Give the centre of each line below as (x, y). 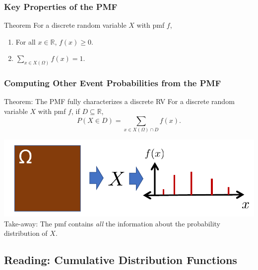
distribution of (26, 233)
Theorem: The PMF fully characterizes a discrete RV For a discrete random (119, 101)
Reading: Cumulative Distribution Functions (121, 260)
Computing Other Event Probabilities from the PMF (113, 83)
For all (26, 41)
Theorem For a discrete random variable (65, 25)
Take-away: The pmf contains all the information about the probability (112, 223)
